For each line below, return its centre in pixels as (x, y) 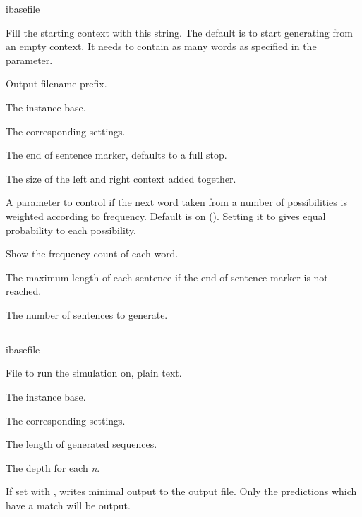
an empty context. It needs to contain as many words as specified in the (161, 46)
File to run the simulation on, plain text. (94, 373)
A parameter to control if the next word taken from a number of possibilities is (176, 202)
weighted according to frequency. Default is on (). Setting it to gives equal (166, 215)
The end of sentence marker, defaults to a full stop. (116, 155)
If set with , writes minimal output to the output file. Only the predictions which (181, 491)
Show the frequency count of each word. (92, 254)
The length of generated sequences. (82, 444)
